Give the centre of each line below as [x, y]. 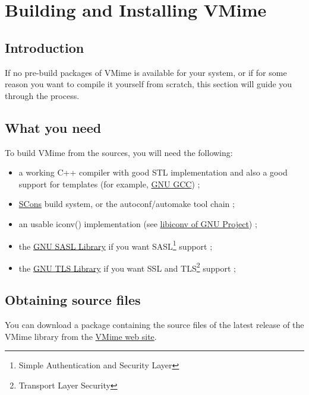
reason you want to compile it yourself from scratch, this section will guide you [149, 84]
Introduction [45, 47]
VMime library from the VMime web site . [81, 336]
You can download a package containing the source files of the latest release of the [154, 325]
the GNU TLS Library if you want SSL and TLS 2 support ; [127, 267]
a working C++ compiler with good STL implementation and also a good [153, 172]
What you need [53, 127]
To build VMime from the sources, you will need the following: [119, 152]
